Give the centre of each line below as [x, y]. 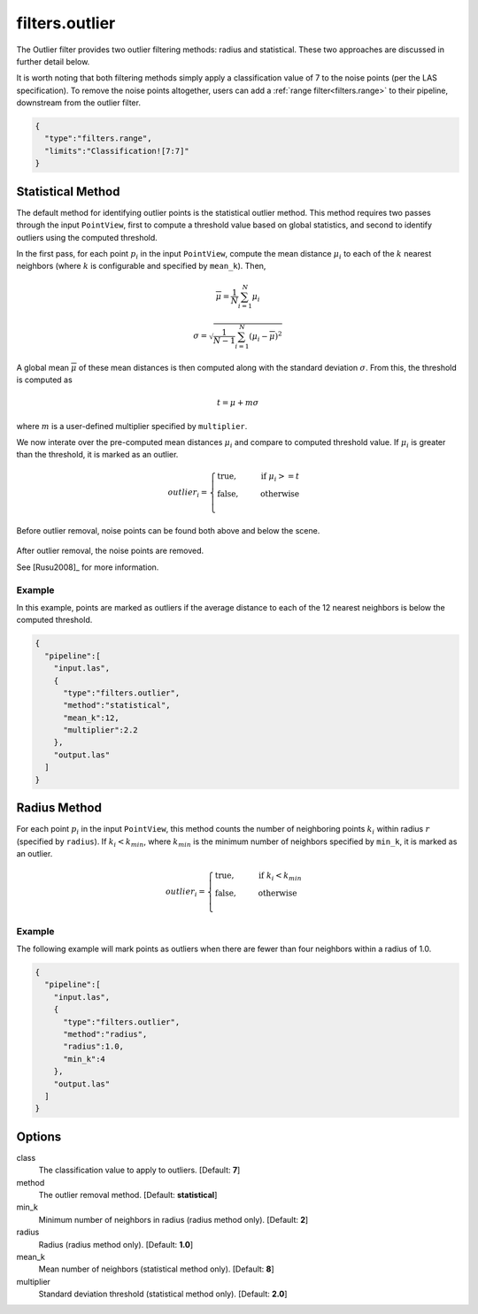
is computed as [44, 380]
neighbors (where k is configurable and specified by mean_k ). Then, [141, 266]
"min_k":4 [85, 1059]
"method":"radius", [105, 1034]
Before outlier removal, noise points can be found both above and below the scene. [168, 531]
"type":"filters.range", [98, 138]
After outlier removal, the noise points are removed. [110, 551]
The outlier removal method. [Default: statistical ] [128, 1195]
